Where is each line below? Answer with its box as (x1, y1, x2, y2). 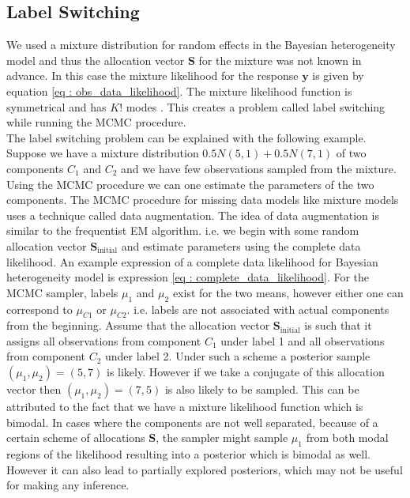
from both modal (306, 429, 389, 446)
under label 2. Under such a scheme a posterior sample (105, 348, 371, 364)
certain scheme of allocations (6, 429, 145, 446)
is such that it (304, 317, 372, 334)
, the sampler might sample (156, 429, 288, 446)
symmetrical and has (6, 98, 107, 115)
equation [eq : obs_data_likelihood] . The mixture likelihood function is (6, 82, 352, 99)
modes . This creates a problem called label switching (126, 98, 386, 115)
